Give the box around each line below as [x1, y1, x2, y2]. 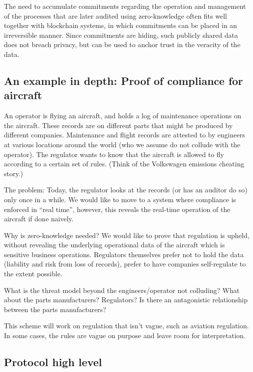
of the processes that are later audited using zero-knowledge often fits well [4, 10, 227, 21]
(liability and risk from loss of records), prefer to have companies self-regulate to [4, 259, 246, 269]
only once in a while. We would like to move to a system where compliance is [4, 194, 236, 204]
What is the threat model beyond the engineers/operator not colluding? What [4, 285, 240, 295]
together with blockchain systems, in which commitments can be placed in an [4, 20, 237, 30]
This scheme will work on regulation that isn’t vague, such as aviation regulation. [4, 320, 249, 331]
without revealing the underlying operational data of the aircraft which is [4, 239, 225, 250]
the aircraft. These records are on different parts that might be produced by [4, 120, 233, 130]
